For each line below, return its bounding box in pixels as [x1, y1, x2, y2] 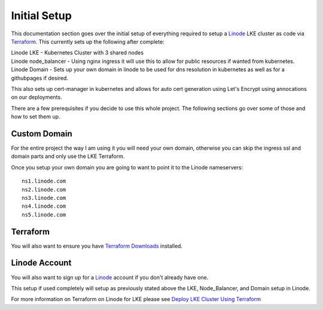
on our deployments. [11, 93, 62, 101]
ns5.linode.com [22, 211, 66, 218]
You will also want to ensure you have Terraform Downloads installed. [11, 242, 182, 250]
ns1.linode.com [22, 178, 66, 185]
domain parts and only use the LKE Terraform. [11, 153, 125, 160]
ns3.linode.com [22, 194, 66, 201]
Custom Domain [11, 129, 73, 139]
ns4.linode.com [22, 203, 66, 209]
